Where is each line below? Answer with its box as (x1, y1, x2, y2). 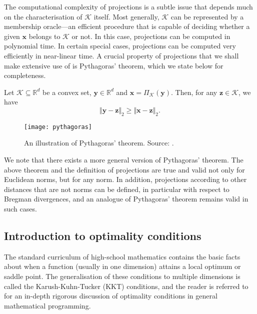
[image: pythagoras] (24, 123, 92, 130)
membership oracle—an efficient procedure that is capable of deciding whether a (4, 21, 250, 31)
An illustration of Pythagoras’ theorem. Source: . (24, 137, 174, 148)
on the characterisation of (4, 11, 82, 21)
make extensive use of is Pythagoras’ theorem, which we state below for (4, 60, 223, 70)
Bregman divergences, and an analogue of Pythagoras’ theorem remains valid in (4, 193, 248, 204)
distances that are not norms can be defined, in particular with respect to (4, 183, 229, 194)
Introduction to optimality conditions (4, 227, 201, 243)
